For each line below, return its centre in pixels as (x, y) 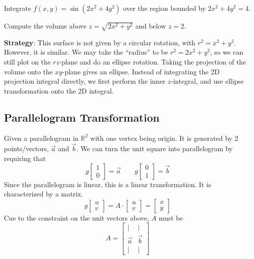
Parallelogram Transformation (82, 117)
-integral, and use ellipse (207, 81)
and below (151, 26)
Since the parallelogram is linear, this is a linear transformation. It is (108, 184)
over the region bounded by (164, 8)
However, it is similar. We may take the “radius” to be (86, 52)
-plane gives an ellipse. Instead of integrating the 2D (141, 71)
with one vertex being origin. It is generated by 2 (164, 138)
